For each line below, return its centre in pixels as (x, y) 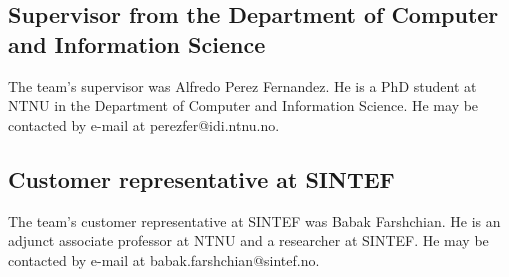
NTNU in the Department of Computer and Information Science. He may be (243, 105)
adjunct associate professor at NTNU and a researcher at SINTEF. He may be (248, 240)
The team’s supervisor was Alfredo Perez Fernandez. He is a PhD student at (242, 85)
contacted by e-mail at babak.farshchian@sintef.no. (164, 259)
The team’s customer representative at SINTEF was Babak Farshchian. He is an (254, 220)
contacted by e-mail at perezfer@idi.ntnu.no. (144, 124)
